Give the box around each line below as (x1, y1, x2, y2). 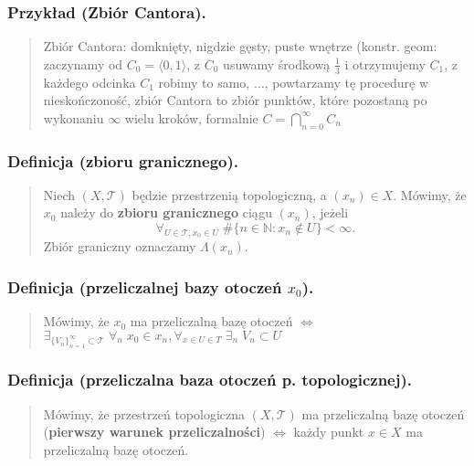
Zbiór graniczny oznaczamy (43, 237, 196, 256)
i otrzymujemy (344, 54, 426, 73)
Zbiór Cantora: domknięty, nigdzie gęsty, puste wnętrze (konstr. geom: (43, 37, 437, 56)
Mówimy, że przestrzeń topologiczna (43, 404, 246, 423)
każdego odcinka (43, 72, 136, 91)
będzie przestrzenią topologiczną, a (132, 185, 327, 204)
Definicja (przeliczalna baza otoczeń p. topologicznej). (7, 368, 413, 391)
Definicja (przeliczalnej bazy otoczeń (7, 275, 282, 298)
